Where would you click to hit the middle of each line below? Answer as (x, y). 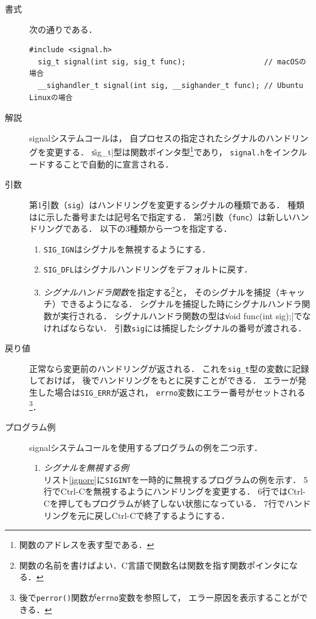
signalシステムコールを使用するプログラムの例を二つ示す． (146, 447)
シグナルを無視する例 (86, 468)
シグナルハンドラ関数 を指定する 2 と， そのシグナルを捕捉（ (161, 291)
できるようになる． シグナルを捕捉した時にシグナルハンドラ (181, 304)
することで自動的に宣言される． (110, 164)
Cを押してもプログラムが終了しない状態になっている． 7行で (164, 503)
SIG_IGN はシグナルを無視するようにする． (127, 249)
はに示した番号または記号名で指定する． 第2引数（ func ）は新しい (161, 216)
